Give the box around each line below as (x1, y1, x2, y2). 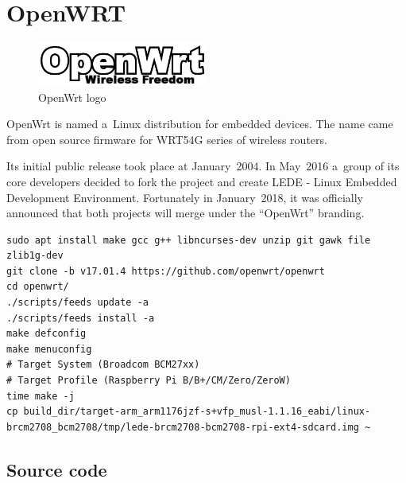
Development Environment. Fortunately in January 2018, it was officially (6, 189, 364, 205)
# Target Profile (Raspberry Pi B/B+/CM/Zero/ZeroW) (6, 375, 291, 387)
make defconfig (6, 328, 87, 340)
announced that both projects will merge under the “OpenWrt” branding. (6, 204, 365, 221)
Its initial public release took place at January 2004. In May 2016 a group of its (6, 158, 400, 174)
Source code (6, 457, 107, 481)
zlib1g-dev (6, 250, 64, 262)
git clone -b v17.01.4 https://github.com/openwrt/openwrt (6, 265, 325, 277)
